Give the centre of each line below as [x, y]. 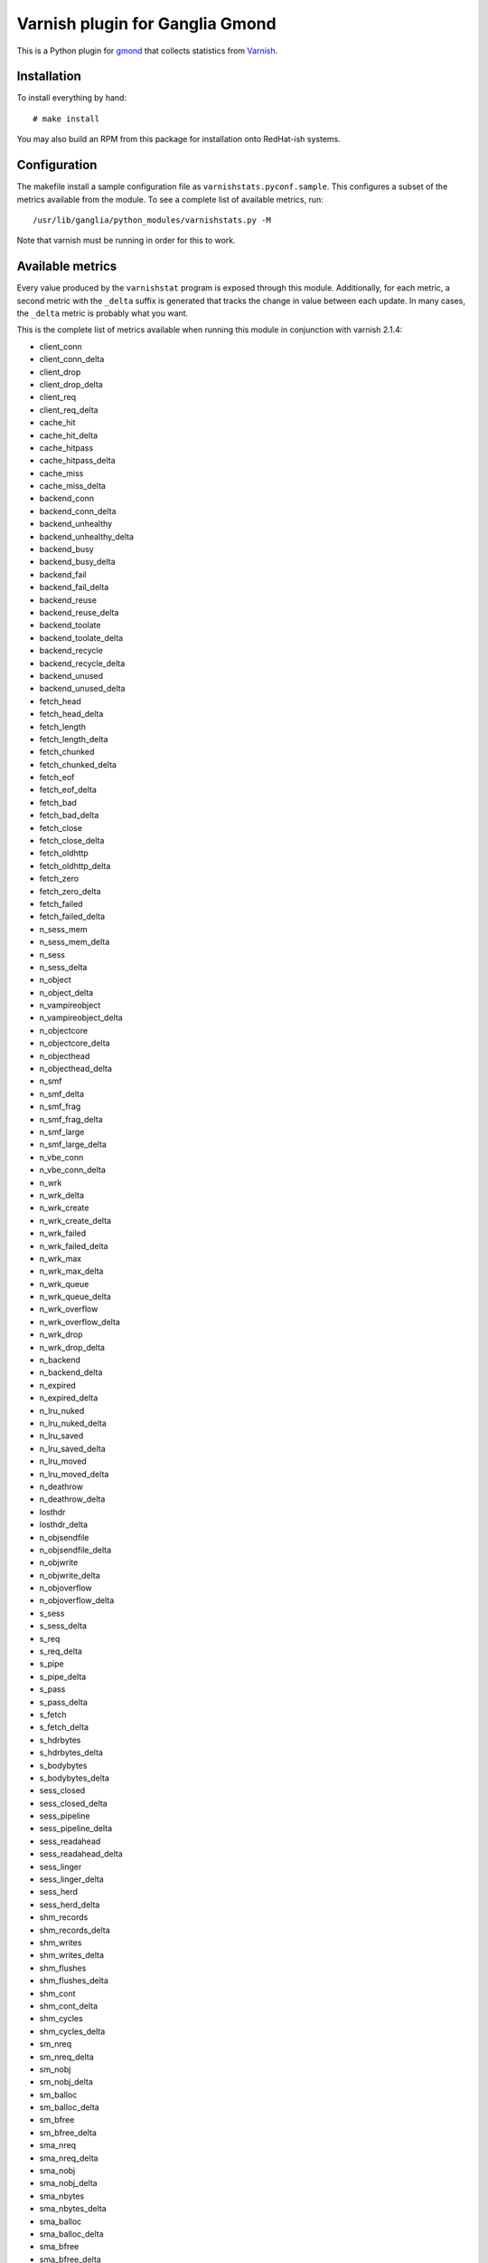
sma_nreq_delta [69, 2158]
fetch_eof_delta [68, 790]
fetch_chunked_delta [78, 764]
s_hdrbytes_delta [71, 1752]
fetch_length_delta [74, 739]
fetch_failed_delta [72, 917]
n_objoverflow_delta [77, 1600]
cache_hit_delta [69, 435]
